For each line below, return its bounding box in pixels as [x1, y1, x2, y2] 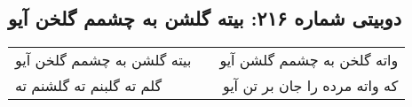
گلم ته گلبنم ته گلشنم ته [15, 75, 162, 96]
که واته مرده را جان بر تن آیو [222, 75, 399, 96]
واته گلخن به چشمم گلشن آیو [219, 50, 399, 71]
